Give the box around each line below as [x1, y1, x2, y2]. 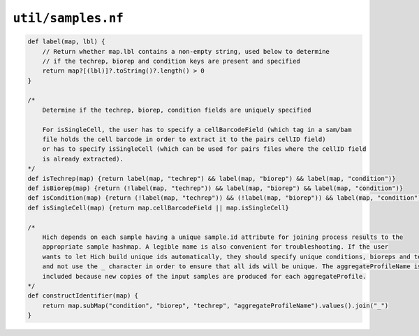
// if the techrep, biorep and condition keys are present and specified [42, 57, 300, 65]
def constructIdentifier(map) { [27, 292, 139, 300]
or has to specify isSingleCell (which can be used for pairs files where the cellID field [42, 145, 367, 153]
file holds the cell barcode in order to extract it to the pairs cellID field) [42, 136, 326, 143]
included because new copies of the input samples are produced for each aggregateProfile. [42, 272, 367, 280]
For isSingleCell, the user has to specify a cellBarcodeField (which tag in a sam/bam [42, 126, 352, 133]
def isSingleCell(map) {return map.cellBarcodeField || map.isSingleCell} [27, 203, 290, 212]
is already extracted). [42, 154, 124, 163]
